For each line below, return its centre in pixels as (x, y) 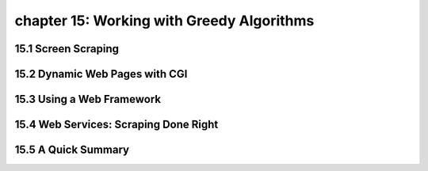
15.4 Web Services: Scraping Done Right (117, 125)
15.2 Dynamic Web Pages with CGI (101, 74)
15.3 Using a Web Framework (88, 99)
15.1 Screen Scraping (67, 49)
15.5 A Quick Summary (72, 150)
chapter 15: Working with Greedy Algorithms (164, 21)
